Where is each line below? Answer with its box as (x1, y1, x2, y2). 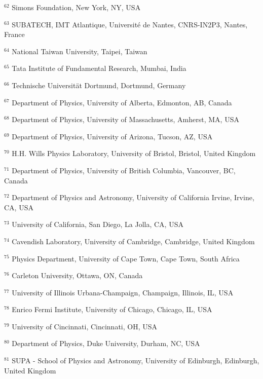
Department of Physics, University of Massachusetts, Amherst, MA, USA (12, 114, 239, 125)
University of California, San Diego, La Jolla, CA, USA (12, 219, 183, 230)
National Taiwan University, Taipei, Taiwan (12, 46, 147, 56)
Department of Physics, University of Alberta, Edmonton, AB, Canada (12, 97, 232, 107)
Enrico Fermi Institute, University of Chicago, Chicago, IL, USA (12, 304, 212, 315)
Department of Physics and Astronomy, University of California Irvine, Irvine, (12, 192, 254, 203)
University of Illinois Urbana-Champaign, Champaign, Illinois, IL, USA (12, 287, 234, 297)
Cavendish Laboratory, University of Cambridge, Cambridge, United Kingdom (12, 236, 255, 246)
